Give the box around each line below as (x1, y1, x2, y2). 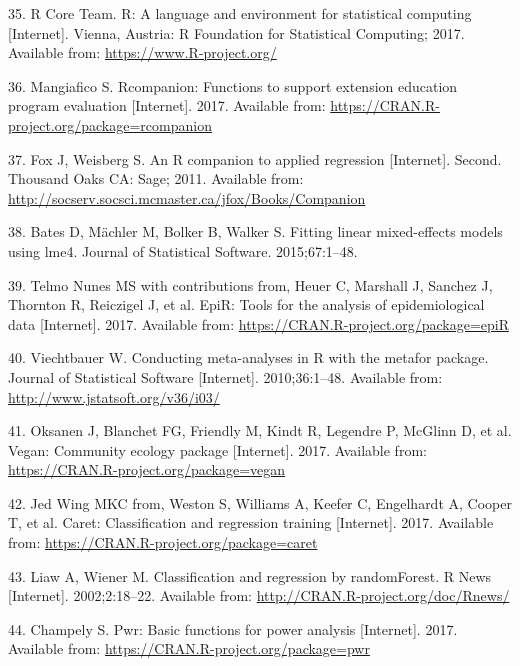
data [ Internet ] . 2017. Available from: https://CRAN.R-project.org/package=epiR (8, 313, 510, 334)
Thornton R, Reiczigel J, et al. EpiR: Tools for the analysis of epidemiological (8, 294, 485, 315)
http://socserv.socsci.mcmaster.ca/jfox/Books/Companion (8, 187, 366, 208)
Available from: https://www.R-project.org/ (8, 42, 277, 63)
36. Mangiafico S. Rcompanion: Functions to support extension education (8, 75, 458, 96)
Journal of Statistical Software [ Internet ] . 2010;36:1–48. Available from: (8, 366, 443, 387)
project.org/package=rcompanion (8, 114, 212, 135)
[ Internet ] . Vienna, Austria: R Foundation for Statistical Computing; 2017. (8, 22, 465, 43)
